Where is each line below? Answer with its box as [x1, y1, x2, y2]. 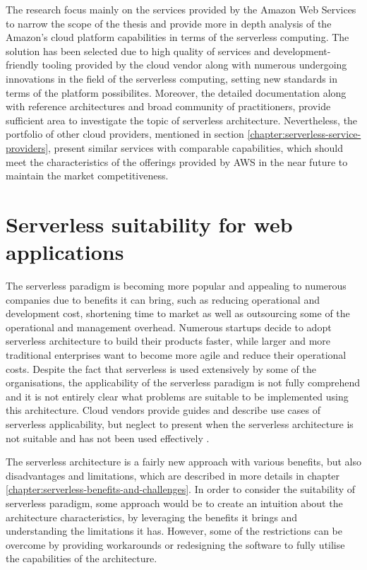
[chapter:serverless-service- [247, 126, 361, 141]
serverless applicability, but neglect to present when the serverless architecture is [6, 416, 354, 431]
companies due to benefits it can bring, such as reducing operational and [6, 292, 320, 307]
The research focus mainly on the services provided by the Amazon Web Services [6, 2, 356, 16]
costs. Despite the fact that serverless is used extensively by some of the [6, 361, 317, 376]
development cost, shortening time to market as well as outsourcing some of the [6, 306, 350, 321]
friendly [6, 57, 39, 72]
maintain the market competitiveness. [6, 168, 169, 183]
